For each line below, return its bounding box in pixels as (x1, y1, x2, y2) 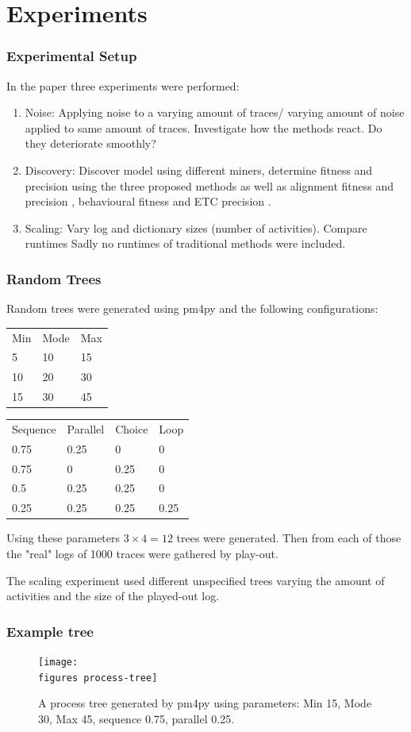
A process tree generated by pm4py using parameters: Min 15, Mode (38, 695, 372, 711)
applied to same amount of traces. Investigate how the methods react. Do (25, 119, 382, 136)
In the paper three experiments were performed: (6, 77, 240, 94)
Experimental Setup (6, 46, 137, 66)
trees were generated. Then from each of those (176, 530, 401, 546)
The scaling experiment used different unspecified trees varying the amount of (6, 572, 385, 588)
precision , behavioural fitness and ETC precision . (25, 193, 271, 210)
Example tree (6, 621, 94, 641)
